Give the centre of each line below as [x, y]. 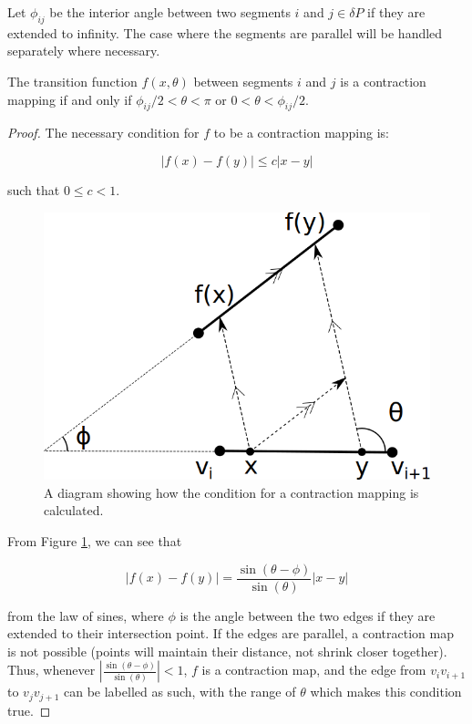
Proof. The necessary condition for [103, 133]
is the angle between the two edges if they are [308, 615]
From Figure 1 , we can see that [95, 541]
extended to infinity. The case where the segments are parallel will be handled [225, 32]
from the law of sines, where [86, 615]
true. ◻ [29, 710]
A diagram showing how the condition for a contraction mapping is [231, 492]
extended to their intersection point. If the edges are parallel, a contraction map [231, 633]
